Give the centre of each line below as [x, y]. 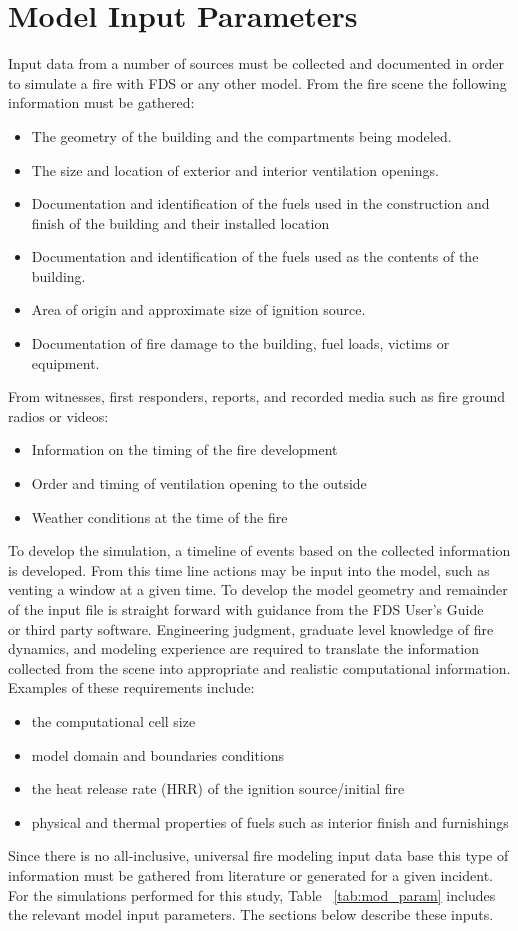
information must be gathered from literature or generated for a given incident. [250, 874]
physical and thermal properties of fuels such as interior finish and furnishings [270, 821]
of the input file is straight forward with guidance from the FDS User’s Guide [246, 609]
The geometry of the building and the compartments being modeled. [241, 135]
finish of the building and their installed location [180, 222]
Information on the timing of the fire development [184, 449]
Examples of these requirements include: [131, 687]
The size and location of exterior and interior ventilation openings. [235, 169]
